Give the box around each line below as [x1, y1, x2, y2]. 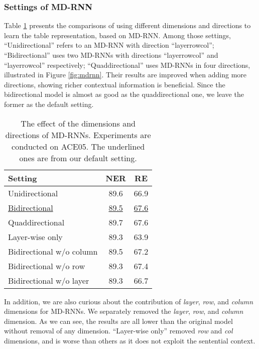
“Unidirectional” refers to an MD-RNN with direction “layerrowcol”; [4, 40, 214, 50]
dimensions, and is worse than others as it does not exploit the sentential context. [4, 335, 255, 345]
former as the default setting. [4, 98, 94, 109]
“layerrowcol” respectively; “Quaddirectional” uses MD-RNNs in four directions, [4, 59, 250, 70]
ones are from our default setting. [19, 152, 137, 164]
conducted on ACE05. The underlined [12, 140, 145, 152]
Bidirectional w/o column [8, 245, 98, 257]
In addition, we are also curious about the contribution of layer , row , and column [4, 296, 253, 306]
